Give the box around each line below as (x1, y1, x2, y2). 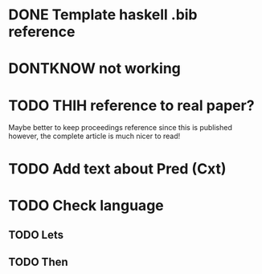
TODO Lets (8, 228, 64, 242)
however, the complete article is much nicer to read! (8, 131, 181, 141)
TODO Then (8, 256, 68, 269)
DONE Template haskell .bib (8, 6, 199, 24)
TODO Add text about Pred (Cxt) (8, 159, 227, 178)
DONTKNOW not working (8, 59, 181, 78)
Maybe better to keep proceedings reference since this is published (8, 123, 233, 133)
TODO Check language (8, 196, 164, 215)
